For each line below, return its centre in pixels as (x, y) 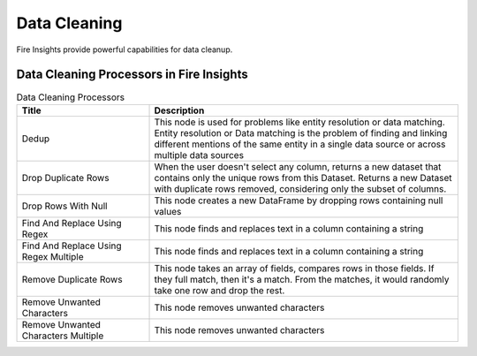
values (168, 211)
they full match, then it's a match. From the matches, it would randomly (302, 279)
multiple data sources (199, 155)
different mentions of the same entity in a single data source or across (300, 144)
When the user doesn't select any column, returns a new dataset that (298, 166)
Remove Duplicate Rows (72, 279)
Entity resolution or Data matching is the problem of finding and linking (301, 133)
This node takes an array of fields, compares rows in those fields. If (294, 268)
